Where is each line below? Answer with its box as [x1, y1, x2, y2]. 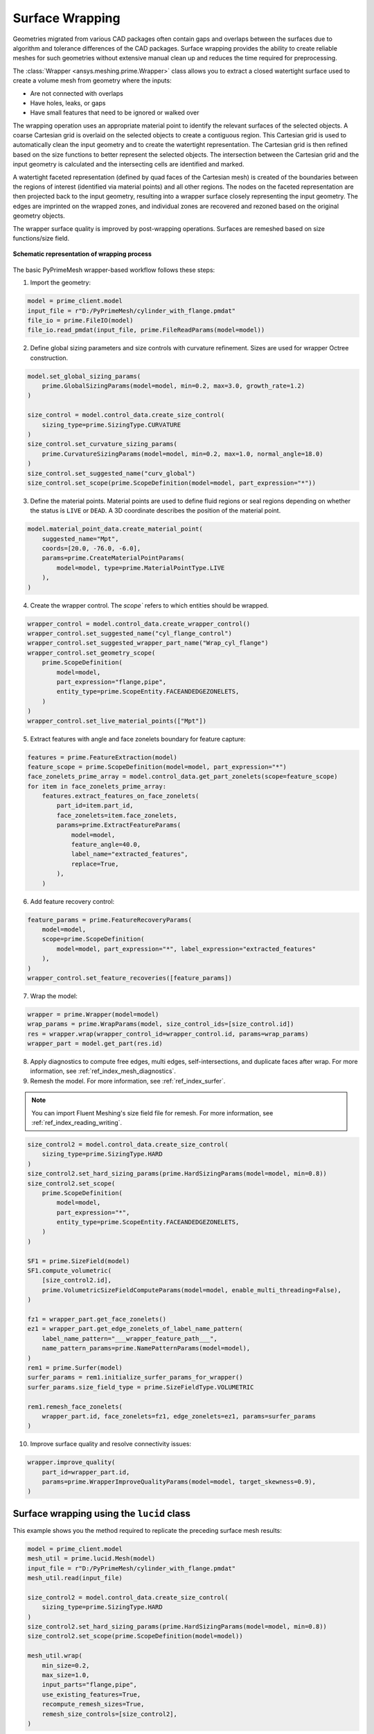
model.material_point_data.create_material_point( [27, 525, 204, 533]
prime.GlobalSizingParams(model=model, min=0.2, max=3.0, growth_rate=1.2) [42, 382, 305, 390]
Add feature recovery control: [30, 897, 115, 905]
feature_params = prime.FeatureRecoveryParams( [27, 916, 192, 924]
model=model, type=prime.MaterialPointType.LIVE [56, 564, 225, 572]
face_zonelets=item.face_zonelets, [56, 812, 178, 819]
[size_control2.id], [42, 1276, 112, 1285]
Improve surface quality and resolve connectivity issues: [30, 1440, 192, 1448]
